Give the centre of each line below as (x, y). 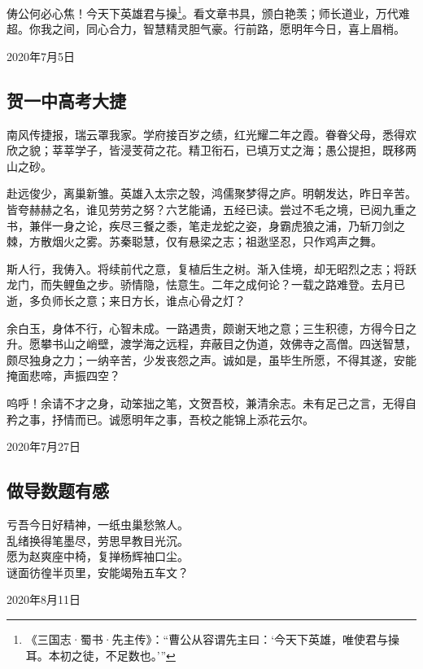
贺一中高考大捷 (66, 100)
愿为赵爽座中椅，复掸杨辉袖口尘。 (98, 556)
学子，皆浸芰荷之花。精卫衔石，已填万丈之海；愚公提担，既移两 (245, 150)
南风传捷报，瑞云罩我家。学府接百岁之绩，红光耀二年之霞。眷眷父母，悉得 (206, 134)
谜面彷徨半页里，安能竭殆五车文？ (98, 572)
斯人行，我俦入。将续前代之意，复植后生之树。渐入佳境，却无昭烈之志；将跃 (211, 268)
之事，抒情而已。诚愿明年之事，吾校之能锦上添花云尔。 (166, 419)
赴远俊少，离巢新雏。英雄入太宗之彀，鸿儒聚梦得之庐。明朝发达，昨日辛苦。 (211, 193)
